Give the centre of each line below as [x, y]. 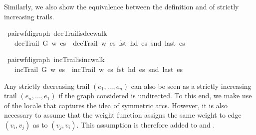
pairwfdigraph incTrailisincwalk [56, 59]
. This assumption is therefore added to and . [146, 124]
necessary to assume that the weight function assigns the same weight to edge [123, 115]
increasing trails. [29, 16]
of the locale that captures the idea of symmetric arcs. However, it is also [116, 105]
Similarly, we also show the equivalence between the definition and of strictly [122, 6]
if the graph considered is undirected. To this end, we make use [155, 96]
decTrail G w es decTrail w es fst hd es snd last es [100, 42]
